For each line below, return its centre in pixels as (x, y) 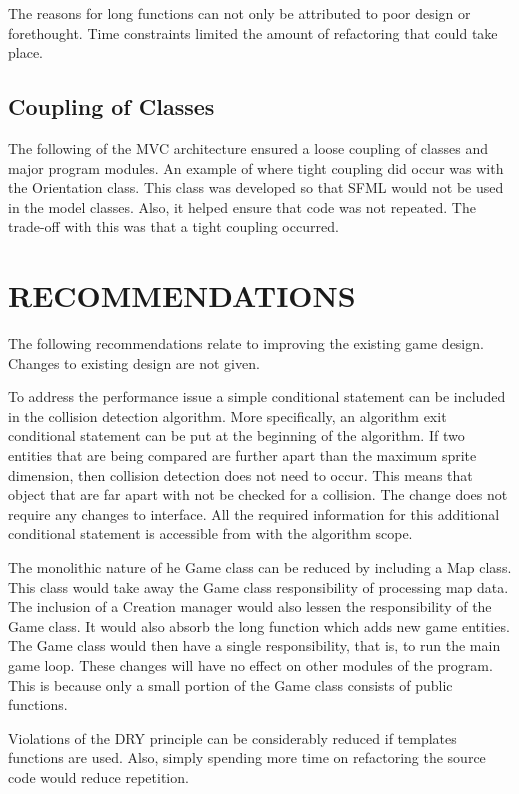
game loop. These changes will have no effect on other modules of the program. (250, 664)
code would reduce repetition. (98, 776)
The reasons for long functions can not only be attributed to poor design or (239, 13)
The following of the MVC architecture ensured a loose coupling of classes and (248, 147)
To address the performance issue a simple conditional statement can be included (257, 396)
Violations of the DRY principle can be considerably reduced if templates (232, 737)
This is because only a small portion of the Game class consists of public (230, 684)
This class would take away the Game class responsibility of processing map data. (258, 586)
